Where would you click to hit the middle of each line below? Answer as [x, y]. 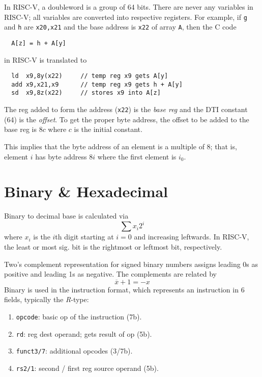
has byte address [61, 156]
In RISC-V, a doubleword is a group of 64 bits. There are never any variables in [129, 7]
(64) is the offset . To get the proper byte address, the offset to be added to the [127, 119]
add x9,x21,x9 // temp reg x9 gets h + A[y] [97, 84]
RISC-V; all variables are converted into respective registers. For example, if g [126, 17]
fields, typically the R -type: [47, 299]
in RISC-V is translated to [46, 59]
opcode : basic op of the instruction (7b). [79, 316]
